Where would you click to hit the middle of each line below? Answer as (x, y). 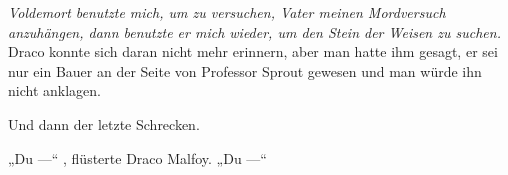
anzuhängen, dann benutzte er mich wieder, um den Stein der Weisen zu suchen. (254, 31)
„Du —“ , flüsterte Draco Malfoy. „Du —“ (137, 157)
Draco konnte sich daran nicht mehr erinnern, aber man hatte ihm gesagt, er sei (253, 51)
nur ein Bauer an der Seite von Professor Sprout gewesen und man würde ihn (245, 70)
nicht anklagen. (54, 90)
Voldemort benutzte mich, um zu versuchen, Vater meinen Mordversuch (227, 12)
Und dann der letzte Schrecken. (104, 123)
